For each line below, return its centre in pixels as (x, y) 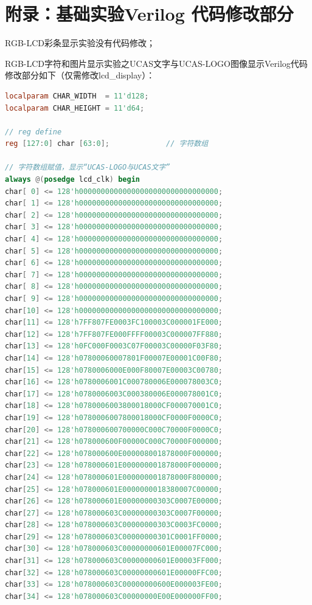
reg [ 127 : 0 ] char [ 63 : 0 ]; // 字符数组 (107, 144)
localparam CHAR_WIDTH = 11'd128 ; (77, 96)
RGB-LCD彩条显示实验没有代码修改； (80, 43)
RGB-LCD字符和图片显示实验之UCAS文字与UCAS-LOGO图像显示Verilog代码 (156, 63)
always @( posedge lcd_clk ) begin (72, 180)
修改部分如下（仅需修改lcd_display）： (80, 75)
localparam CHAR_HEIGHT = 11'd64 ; (75, 108)
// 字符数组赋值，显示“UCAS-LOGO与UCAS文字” (88, 168)
